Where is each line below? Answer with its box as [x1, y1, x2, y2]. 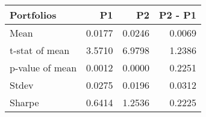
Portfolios [10, 8, 57, 22]
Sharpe [10, 95, 39, 109]
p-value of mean [10, 61, 77, 74]
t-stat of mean [10, 43, 70, 57]
